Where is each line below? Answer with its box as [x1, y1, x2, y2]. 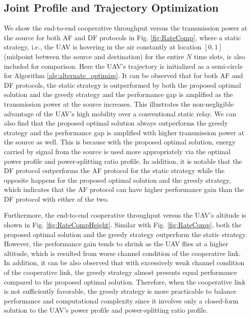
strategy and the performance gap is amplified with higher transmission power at [4, 127, 245, 137]
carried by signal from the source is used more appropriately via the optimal [4, 146, 231, 156]
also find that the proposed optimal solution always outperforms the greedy [4, 118, 228, 128]
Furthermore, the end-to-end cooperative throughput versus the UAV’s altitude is [4, 210, 246, 220]
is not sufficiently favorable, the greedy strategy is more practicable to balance [4, 286, 236, 296]
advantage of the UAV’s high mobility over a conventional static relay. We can [4, 108, 236, 118]
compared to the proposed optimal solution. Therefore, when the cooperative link [4, 276, 246, 286]
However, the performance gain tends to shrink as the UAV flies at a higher [4, 238, 228, 249]
